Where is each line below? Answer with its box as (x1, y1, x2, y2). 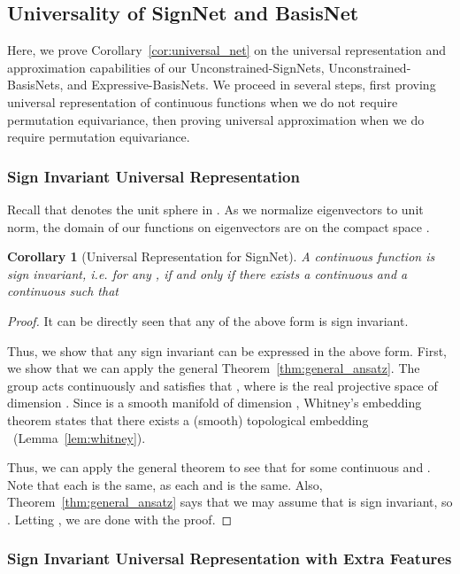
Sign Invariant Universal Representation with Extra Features (7, 547, 452, 570)
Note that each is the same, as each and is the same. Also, (7, 475, 323, 493)
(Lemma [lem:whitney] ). (12, 428, 146, 446)
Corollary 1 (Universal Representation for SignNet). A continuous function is (7, 247, 435, 266)
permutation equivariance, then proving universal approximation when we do (7, 110, 425, 128)
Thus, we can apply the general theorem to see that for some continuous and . (7, 458, 431, 477)
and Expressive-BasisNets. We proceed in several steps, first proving (67, 75, 436, 94)
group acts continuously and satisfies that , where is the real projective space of (7, 376, 438, 394)
